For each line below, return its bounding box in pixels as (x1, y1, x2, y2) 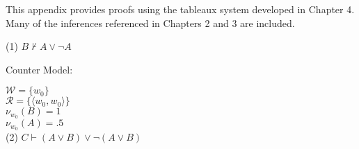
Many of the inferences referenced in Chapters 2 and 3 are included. (6, 15, 295, 30)
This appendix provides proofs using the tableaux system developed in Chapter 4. (6, 2, 355, 16)
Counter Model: (6, 62, 73, 76)
